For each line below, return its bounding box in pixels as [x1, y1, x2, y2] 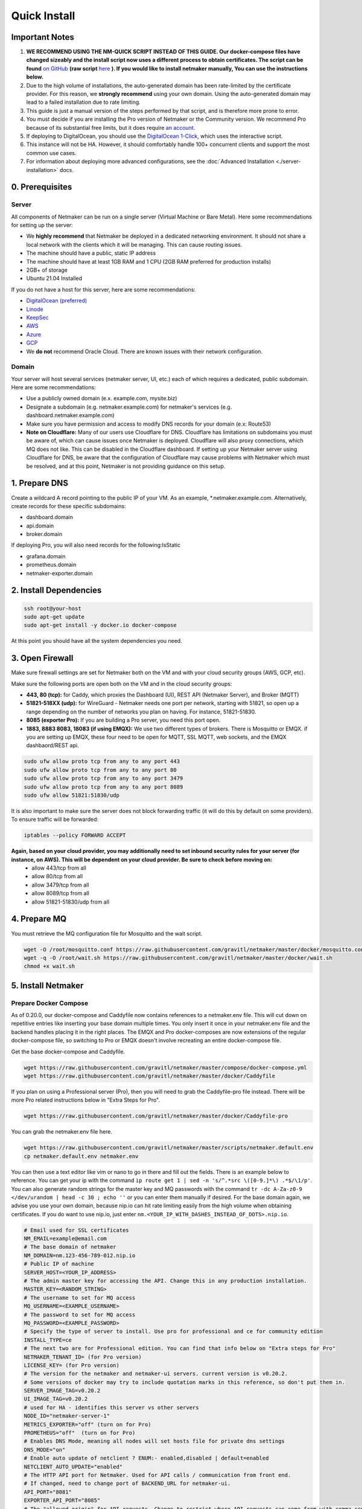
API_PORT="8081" [24, 1488, 72, 1495]
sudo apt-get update [24, 613, 84, 621]
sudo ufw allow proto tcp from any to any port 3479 [24, 775, 183, 782]
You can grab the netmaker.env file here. [11, 1128, 113, 1135]
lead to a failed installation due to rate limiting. [26, 98, 141, 106]
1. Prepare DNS [11, 478, 69, 488]
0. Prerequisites [11, 182, 72, 193]
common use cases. [26, 149, 77, 156]
